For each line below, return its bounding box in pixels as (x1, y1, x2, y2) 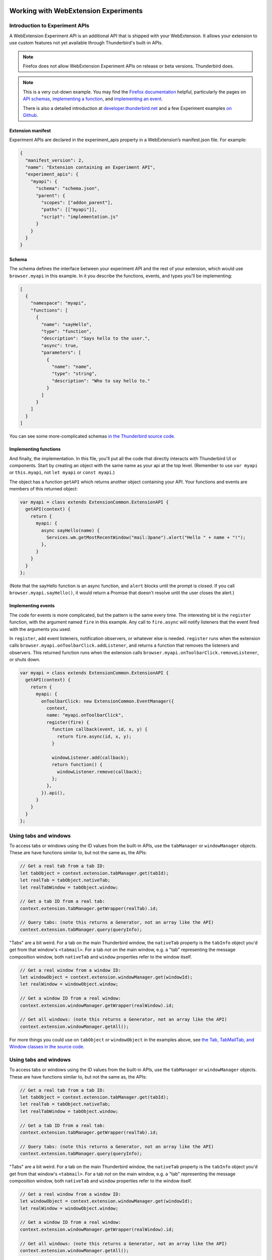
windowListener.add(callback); (51, 754, 129, 761)
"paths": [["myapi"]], (41, 207, 98, 213)
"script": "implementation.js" (41, 214, 118, 219)
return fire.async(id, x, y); (57, 733, 132, 739)
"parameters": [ (41, 350, 82, 355)
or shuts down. (9, 657, 40, 663)
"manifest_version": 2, (25, 157, 84, 163)
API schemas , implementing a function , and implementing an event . (23, 96, 163, 102)
